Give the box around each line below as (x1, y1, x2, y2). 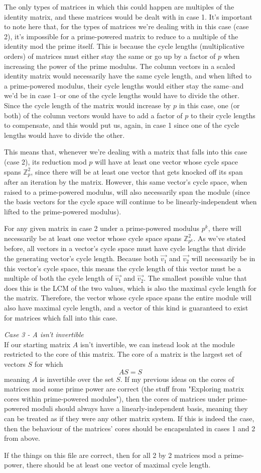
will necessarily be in (191, 253, 255, 264)
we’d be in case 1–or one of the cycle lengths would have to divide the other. (4, 90, 239, 101)
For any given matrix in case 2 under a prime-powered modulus (4, 223, 200, 233)
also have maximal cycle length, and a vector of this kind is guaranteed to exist (4, 302, 248, 313)
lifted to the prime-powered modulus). (4, 206, 121, 216)
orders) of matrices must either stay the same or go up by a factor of (4, 50, 216, 61)
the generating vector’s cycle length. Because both (4, 253, 159, 264)
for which (34, 359, 63, 369)
